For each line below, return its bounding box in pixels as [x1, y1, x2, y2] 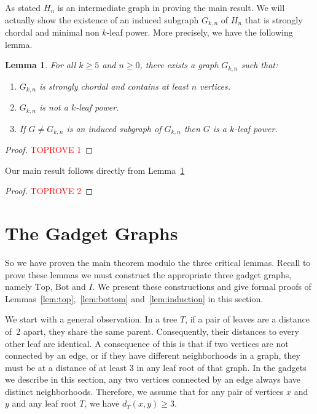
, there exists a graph [139, 58, 219, 71]
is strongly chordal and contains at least [39, 79, 189, 92]
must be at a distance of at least [5, 361, 127, 373]
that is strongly [245, 13, 303, 26]
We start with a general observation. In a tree [5, 313, 178, 326]
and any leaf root [12, 397, 77, 410]
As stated [5, 1, 41, 14]
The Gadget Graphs [5, 221, 178, 246]
